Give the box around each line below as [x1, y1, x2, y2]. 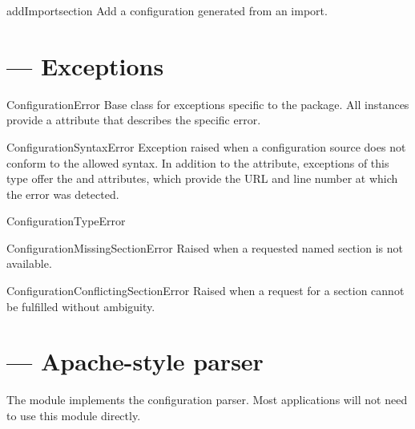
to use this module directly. [6, 407, 141, 423]
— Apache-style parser [6, 345, 264, 378]
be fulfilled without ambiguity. [6, 297, 155, 314]
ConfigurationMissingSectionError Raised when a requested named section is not [6, 239, 403, 256]
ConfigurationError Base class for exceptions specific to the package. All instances [6, 95, 409, 112]
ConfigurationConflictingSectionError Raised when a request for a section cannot [6, 282, 405, 299]
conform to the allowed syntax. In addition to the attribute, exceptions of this [6, 154, 389, 171]
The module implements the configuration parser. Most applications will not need [6, 391, 408, 408]
